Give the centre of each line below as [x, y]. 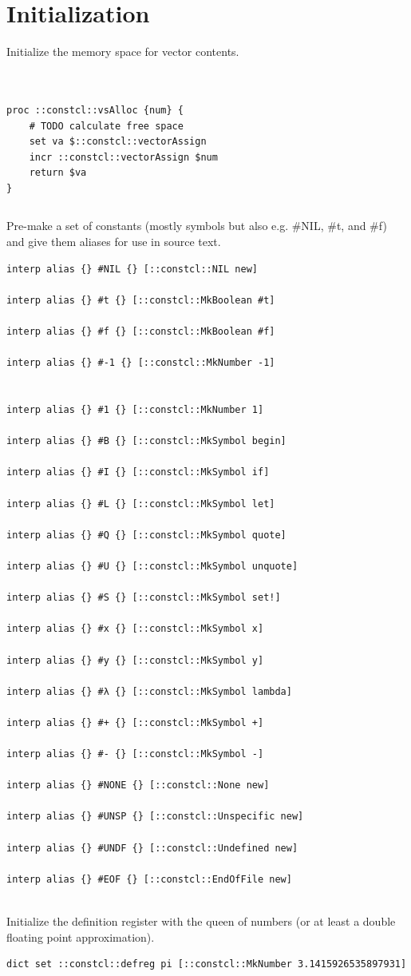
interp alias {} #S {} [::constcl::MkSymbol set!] [144, 598]
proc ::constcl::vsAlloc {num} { [95, 110]
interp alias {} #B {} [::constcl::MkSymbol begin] [146, 441]
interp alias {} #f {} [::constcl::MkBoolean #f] [141, 332]
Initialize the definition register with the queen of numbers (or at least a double [201, 921]
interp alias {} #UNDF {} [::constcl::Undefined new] [152, 848]
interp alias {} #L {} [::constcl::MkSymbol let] [141, 504]
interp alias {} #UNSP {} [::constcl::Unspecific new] [155, 817]
